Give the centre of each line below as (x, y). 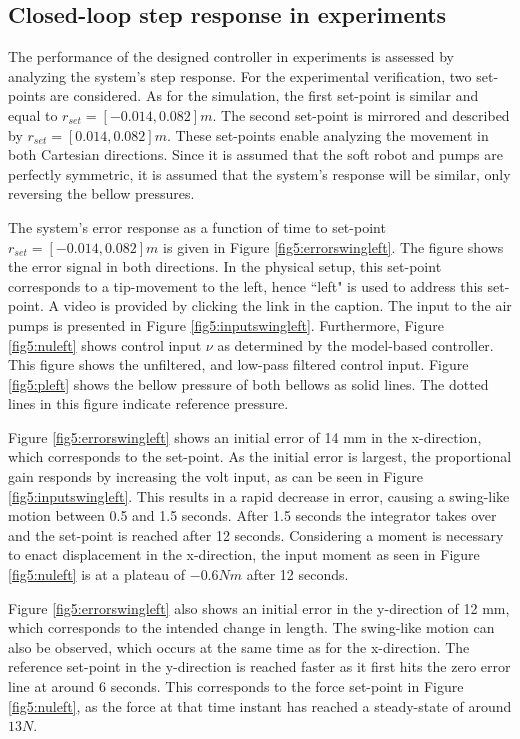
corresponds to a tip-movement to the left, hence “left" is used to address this (245, 285)
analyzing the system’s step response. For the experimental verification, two (240, 75)
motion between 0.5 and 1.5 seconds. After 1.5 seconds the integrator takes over (252, 515)
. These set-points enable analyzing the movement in (327, 134)
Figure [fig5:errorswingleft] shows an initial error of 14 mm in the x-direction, (245, 436)
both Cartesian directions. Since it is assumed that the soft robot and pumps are (255, 154)
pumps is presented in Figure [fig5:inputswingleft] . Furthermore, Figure (226, 324)
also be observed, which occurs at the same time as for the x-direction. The (239, 646)
